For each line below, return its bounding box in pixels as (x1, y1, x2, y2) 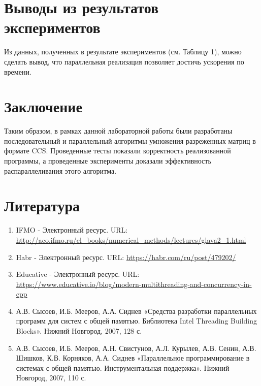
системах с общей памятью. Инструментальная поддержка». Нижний (16, 362, 230, 373)
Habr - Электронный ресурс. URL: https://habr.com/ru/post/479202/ (16, 251, 236, 262)
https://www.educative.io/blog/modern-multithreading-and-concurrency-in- (16, 278, 252, 289)
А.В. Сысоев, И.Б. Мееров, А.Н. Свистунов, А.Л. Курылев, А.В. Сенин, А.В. (16, 342, 256, 353)
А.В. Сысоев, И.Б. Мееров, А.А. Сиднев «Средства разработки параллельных (16, 305, 257, 316)
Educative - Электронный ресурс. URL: (16, 269, 140, 279)
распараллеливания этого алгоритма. (4, 165, 117, 176)
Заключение (4, 96, 82, 117)
